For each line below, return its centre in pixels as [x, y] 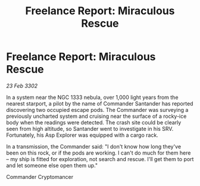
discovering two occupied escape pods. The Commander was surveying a [97, 110]
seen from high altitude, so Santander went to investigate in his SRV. [90, 129]
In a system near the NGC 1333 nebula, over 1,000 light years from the [92, 97]
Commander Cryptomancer [40, 177]
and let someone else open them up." [52, 165]
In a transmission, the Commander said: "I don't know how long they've [94, 146]
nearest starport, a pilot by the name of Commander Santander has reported [100, 103]
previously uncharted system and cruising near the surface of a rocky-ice [96, 116]
